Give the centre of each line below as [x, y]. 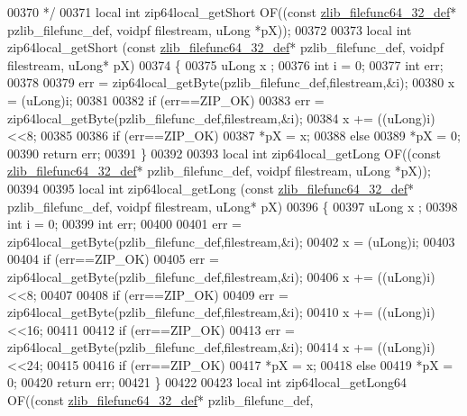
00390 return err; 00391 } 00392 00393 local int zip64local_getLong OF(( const [224, 153]
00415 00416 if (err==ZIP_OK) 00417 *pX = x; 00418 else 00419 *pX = [250, 364]
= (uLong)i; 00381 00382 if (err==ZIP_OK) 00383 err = [166, 99]
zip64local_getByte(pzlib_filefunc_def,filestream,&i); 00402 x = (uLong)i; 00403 [231, 241]
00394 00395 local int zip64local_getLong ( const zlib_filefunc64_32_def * [211, 188]
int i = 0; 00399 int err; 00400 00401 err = [124, 224]
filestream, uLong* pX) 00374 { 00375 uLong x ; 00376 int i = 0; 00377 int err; [225, 64]
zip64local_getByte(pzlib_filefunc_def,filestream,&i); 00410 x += [190, 312]
